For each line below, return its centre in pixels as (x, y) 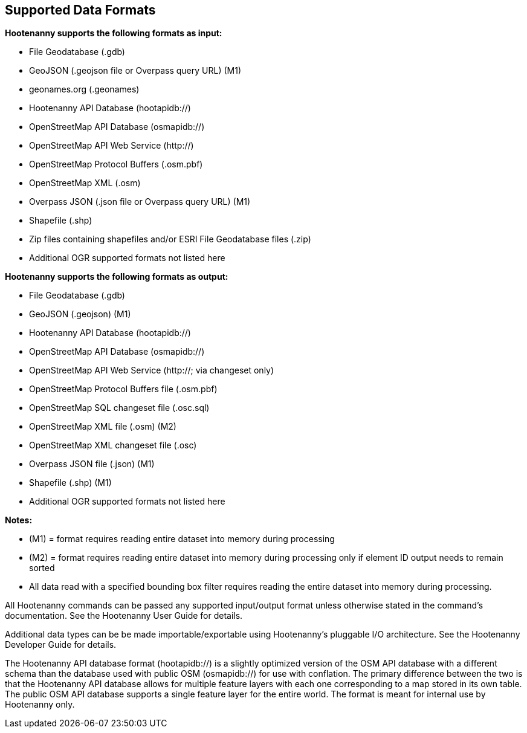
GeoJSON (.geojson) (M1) (80, 314)
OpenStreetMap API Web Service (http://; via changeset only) (152, 370)
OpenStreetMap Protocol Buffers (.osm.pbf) (116, 164)
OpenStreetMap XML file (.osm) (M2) (103, 427)
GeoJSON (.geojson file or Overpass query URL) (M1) (135, 71)
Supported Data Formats (80, 10)
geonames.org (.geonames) (84, 89)
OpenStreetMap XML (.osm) (85, 183)
